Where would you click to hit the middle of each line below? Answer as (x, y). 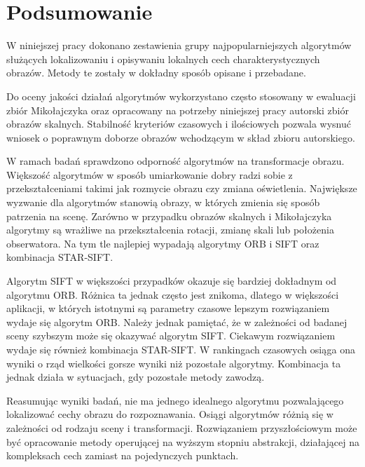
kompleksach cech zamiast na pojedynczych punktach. (123, 455)
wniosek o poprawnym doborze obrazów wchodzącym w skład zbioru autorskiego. (181, 137)
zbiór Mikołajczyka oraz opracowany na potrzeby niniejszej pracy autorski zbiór (178, 110)
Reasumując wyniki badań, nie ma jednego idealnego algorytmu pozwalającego (175, 400)
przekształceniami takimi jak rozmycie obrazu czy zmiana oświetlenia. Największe (182, 188)
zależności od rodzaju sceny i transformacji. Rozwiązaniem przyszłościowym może (182, 427)
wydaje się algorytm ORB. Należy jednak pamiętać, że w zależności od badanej (177, 322)
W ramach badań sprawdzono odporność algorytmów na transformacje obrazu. (175, 161)
